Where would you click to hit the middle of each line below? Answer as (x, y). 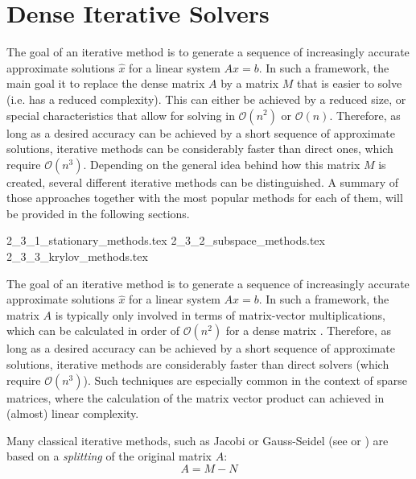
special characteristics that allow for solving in (121, 115)
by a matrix (250, 83)
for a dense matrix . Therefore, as (309, 330)
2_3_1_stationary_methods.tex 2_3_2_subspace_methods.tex (166, 240)
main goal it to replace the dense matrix (106, 83)
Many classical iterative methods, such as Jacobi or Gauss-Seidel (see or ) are (198, 440)
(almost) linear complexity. (73, 413)
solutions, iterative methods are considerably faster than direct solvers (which (198, 364)
